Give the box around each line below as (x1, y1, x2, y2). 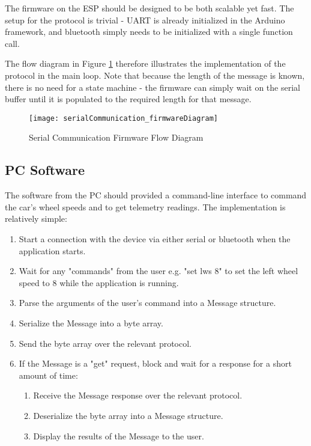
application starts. (19, 244, 86, 257)
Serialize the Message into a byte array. (19, 316, 163, 329)
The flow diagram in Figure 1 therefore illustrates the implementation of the (5, 57, 286, 70)
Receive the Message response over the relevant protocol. (33, 389, 243, 402)
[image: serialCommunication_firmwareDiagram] (29, 114, 218, 123)
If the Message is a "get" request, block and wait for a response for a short (19, 357, 292, 370)
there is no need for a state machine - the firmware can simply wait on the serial (5, 81, 300, 93)
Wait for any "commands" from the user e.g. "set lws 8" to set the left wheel (19, 264, 298, 277)
